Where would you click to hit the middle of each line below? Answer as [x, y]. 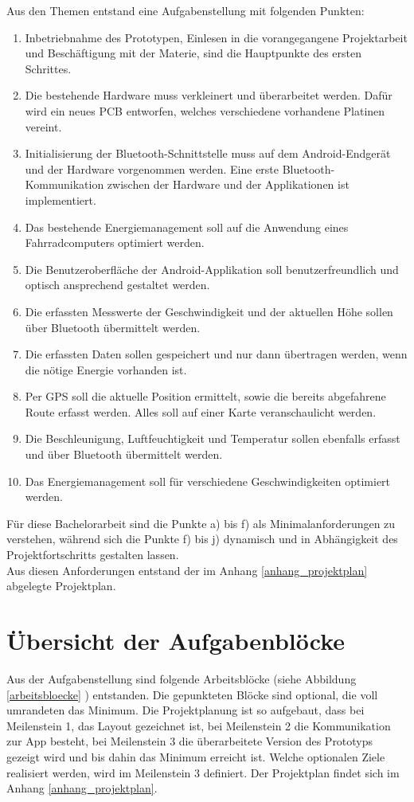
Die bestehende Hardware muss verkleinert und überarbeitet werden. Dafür [209, 95]
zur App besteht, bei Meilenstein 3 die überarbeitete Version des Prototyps [190, 741]
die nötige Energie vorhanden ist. [106, 369]
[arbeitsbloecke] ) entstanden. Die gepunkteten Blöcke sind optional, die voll [192, 694]
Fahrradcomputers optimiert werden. [115, 243]
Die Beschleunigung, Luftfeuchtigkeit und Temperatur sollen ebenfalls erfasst [213, 438]
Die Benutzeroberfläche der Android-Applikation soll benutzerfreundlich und [212, 269]
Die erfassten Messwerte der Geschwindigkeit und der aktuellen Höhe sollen [209, 311]
